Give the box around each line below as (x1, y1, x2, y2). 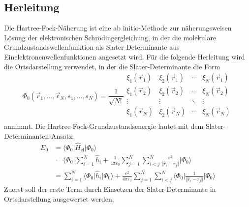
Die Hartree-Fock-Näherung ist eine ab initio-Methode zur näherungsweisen (4, 23, 232, 33)
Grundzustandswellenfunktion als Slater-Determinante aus (4, 42, 180, 52)
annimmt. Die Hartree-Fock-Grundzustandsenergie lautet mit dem (4, 121, 204, 131)
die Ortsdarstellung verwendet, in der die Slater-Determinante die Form (4, 61, 220, 71)
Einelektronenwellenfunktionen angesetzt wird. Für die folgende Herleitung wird (4, 51, 245, 61)
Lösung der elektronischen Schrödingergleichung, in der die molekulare (4, 32, 217, 42)
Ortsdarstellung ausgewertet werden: (4, 193, 114, 204)
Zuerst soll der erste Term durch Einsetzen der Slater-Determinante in (4, 184, 216, 194)
